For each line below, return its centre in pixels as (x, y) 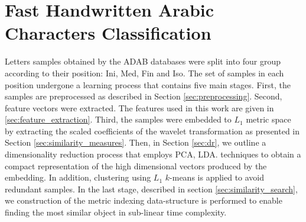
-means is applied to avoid (217, 177)
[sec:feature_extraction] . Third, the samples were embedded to (118, 119)
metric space (268, 119)
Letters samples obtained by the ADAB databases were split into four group (143, 61)
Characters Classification (108, 33)
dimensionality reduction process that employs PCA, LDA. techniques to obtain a (153, 154)
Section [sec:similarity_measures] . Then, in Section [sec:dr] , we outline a (136, 142)
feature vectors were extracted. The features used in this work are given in (139, 107)
